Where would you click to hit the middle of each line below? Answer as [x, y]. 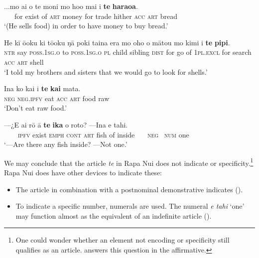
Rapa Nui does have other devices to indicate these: [83, 172]
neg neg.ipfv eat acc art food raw [57, 98]
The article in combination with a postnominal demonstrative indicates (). [129, 189]
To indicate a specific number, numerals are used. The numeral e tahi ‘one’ [130, 206]
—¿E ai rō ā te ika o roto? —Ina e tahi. [66, 124]
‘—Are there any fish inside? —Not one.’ [66, 144]
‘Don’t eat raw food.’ [36, 108]
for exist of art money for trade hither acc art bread [96, 16]
